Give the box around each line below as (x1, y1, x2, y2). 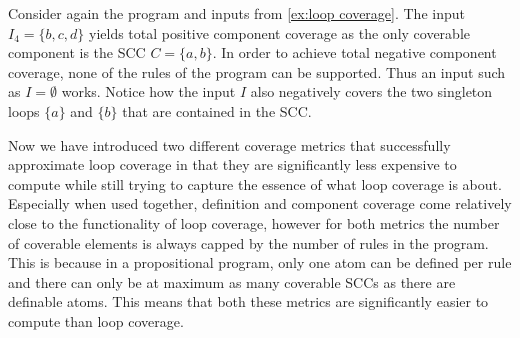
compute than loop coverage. (8, 310, 184, 331)
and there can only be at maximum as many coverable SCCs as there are (8, 271, 456, 292)
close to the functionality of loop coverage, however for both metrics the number (8, 212, 500, 233)
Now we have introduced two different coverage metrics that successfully (8, 134, 451, 155)
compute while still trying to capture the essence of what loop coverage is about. (8, 173, 502, 194)
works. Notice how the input (61, 81, 236, 102)
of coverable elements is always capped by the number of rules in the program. (8, 232, 489, 253)
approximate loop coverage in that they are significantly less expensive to (8, 154, 457, 175)
